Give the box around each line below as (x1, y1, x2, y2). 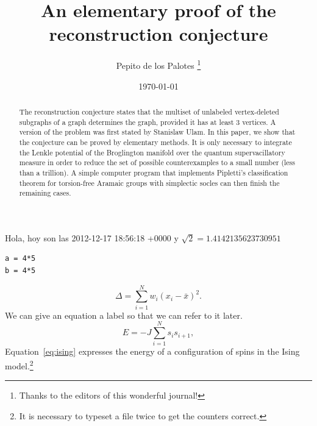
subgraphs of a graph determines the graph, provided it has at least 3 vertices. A (19, 116, 276, 127)
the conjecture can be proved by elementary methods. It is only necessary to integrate (19, 137, 292, 147)
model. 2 (5, 358, 34, 372)
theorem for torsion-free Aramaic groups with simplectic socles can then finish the (19, 177, 280, 188)
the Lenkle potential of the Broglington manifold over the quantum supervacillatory (19, 147, 285, 157)
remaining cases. (19, 188, 71, 198)
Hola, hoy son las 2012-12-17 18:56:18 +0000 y (5, 231, 179, 244)
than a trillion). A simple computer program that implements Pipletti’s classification (19, 167, 288, 177)
